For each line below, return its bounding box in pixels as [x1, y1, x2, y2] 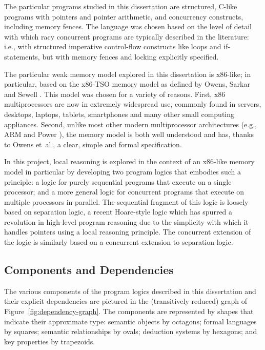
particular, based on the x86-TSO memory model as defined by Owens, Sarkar [4, 79, 250, 89]
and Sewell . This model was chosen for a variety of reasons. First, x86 [4, 88, 226, 99]
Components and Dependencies [4, 262, 174, 278]
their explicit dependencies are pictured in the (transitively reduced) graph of [4, 296, 248, 306]
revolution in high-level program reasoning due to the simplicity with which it [4, 216, 249, 227]
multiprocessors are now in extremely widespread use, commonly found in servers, [4, 99, 261, 109]
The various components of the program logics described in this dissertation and [4, 285, 256, 296]
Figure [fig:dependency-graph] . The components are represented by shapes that [4, 306, 254, 317]
